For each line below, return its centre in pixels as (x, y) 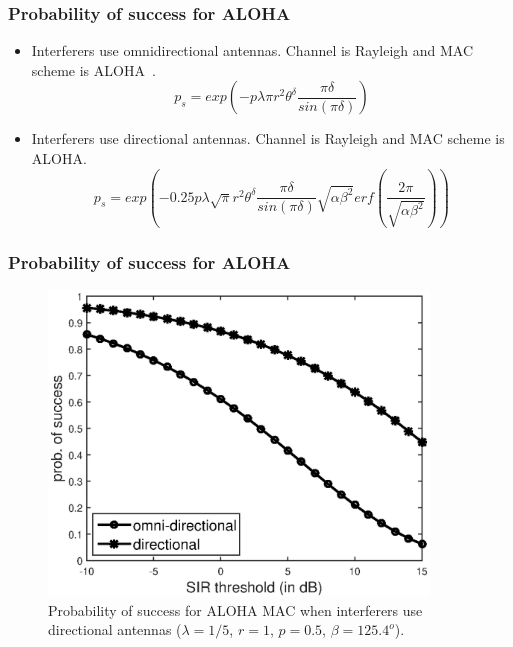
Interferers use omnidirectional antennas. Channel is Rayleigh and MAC (252, 50)
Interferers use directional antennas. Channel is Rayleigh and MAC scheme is (268, 138)
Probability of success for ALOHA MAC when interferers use (235, 609)
